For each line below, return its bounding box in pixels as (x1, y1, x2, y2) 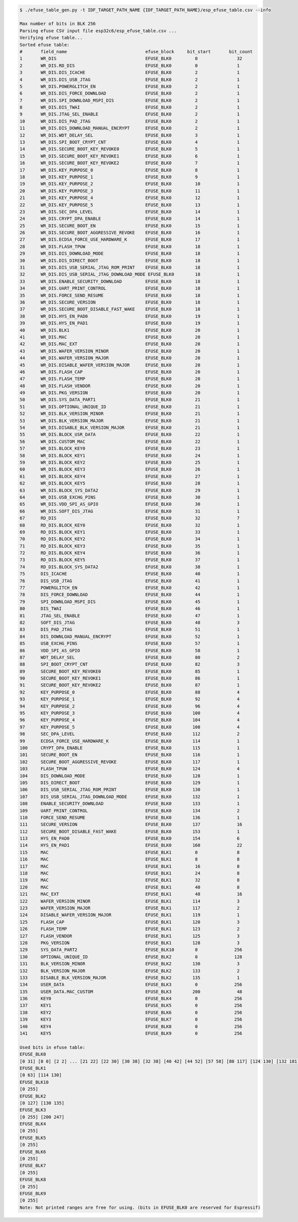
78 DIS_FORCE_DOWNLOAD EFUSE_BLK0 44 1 (19, 592, 240, 598)
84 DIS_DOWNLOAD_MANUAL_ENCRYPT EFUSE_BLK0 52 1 (19, 633, 240, 639)
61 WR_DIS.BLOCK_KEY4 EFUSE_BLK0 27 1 (19, 473, 240, 479)
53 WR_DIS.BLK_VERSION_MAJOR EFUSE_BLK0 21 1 (19, 418, 240, 423)
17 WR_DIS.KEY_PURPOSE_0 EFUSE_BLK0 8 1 (19, 167, 240, 173)
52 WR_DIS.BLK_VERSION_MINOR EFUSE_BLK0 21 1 (19, 411, 240, 416)
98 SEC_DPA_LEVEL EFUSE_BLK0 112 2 (19, 731, 240, 737)
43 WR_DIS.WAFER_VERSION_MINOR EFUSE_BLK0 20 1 (19, 348, 240, 354)
